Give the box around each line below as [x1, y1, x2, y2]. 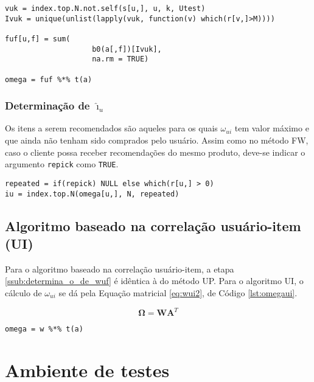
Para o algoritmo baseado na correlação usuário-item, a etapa [5, 262, 234, 275]
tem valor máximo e [234, 122, 309, 134]
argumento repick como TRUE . [5, 158, 119, 170]
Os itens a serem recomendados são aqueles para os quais [5, 122, 218, 134]
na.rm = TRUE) [92, 55, 149, 64]
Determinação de [5, 98, 90, 113]
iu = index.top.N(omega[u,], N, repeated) [5, 189, 180, 198]
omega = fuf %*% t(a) [5, 75, 92, 84]
